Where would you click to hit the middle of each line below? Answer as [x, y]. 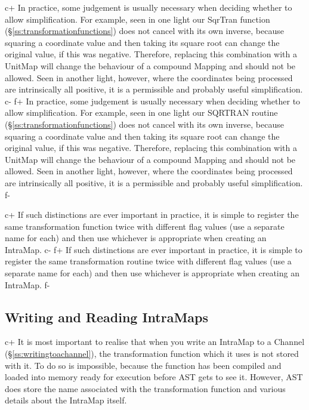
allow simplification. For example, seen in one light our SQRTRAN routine [141, 112]
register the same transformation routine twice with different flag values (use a [148, 261]
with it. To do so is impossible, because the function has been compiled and [143, 365]
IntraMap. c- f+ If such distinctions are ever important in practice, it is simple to [154, 249]
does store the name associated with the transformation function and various [145, 388]
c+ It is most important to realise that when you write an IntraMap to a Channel [155, 342]
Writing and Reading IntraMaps [107, 317]
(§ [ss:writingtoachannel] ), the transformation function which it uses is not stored [152, 354]
